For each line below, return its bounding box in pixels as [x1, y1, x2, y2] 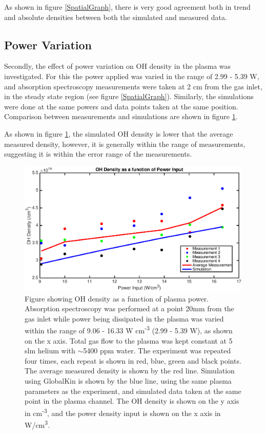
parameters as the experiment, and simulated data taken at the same [25, 385, 241, 396]
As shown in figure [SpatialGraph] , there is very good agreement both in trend [4, 2, 251, 12]
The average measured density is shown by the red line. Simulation [25, 365, 235, 376]
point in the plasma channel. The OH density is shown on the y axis [25, 395, 239, 406]
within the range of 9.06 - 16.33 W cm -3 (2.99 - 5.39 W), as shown [25, 324, 233, 336]
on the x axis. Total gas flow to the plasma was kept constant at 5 [25, 335, 233, 346]
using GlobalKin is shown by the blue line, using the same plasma [25, 375, 232, 386]
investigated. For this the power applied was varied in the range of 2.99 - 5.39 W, [4, 70, 259, 81]
